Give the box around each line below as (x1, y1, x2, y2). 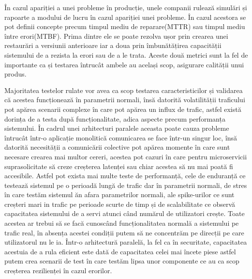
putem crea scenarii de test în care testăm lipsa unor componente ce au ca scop (4, 256, 239, 266)
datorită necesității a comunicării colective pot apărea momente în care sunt (4, 142, 230, 152)
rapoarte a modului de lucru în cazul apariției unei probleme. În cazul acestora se (4, 12, 246, 22)
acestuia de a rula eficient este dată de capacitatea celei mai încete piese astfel (4, 246, 236, 256)
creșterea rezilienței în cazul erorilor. (4, 265, 112, 276)
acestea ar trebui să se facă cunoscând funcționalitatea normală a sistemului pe (4, 218, 239, 228)
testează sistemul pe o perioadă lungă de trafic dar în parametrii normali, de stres (4, 180, 247, 190)
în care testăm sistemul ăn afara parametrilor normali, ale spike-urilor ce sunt (4, 189, 235, 200)
